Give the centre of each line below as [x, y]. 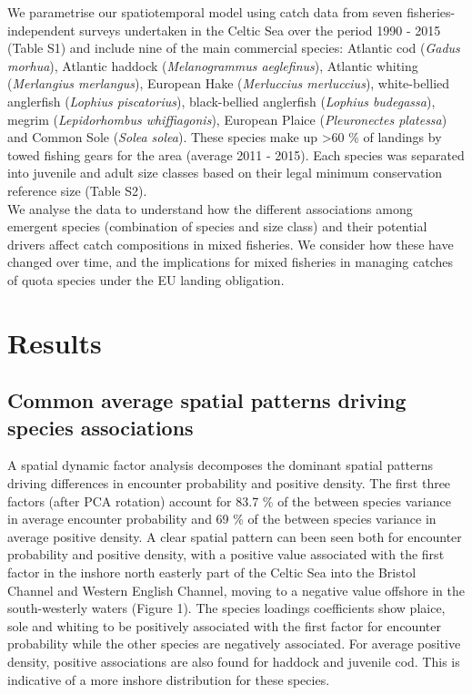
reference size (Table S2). [77, 190]
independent [41, 30]
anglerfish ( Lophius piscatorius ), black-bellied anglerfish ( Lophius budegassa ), [221, 101]
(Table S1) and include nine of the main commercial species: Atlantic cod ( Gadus [234, 48]
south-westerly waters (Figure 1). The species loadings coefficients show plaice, [226, 608]
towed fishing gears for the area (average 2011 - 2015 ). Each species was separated [236, 154]
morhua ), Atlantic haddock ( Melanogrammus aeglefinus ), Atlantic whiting [213, 65]
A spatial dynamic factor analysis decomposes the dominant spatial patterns [221, 465]
